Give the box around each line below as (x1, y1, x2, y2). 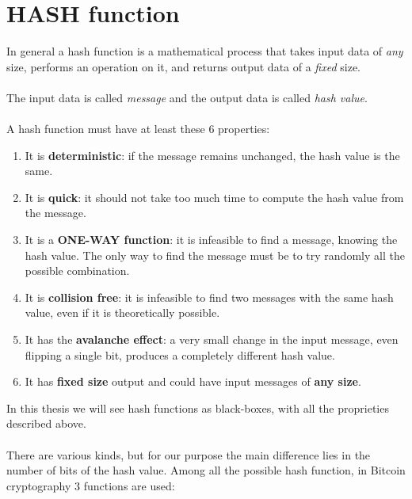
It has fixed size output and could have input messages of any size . (25, 373, 361, 390)
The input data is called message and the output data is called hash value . (6, 89, 368, 105)
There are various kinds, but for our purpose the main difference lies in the (6, 446, 371, 463)
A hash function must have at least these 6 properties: (6, 120, 270, 137)
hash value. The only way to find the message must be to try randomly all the (25, 246, 405, 263)
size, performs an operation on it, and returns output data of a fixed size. (6, 58, 361, 74)
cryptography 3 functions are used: (6, 477, 175, 493)
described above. (6, 415, 86, 432)
